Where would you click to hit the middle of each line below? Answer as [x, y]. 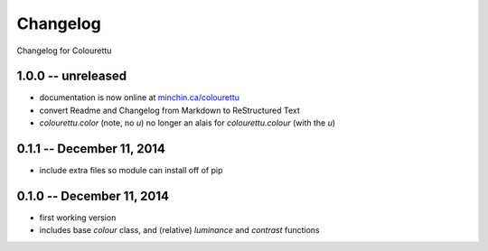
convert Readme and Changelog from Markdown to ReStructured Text [169, 110]
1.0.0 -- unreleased [71, 76]
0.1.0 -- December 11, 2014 [93, 195]
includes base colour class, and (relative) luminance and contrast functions [179, 230]
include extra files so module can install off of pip [131, 171]
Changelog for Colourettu [64, 51]
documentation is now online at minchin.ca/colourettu [139, 98]
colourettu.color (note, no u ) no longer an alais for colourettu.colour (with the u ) [188, 123]
